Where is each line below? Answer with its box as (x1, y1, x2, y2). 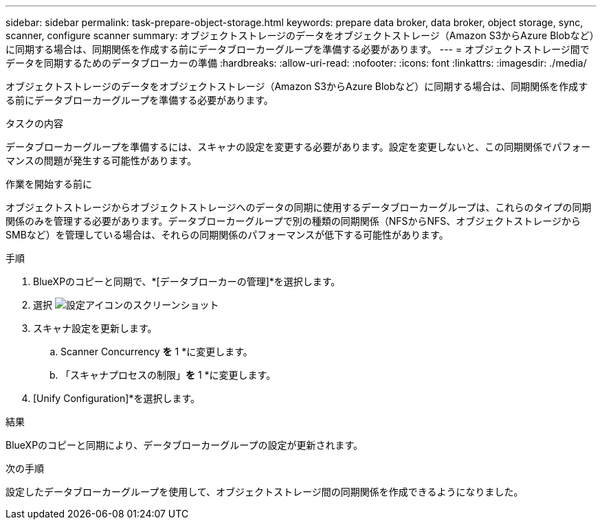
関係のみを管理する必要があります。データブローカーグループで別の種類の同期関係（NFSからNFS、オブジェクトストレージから (5, 215, 581, 227)
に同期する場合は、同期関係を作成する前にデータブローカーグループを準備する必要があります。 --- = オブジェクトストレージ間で (5, 43, 590, 55)
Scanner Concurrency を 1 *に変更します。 (60, 346, 253, 357)
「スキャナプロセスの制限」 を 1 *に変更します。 (60, 369, 276, 381)
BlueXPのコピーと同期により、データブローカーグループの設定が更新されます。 (5, 439, 364, 451)
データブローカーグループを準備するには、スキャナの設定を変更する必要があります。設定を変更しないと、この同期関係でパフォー (5, 141, 591, 153)
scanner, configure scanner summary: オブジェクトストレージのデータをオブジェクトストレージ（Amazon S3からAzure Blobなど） (5, 30, 594, 41)
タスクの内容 (5, 118, 63, 129)
